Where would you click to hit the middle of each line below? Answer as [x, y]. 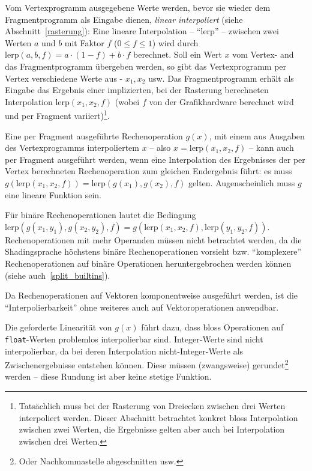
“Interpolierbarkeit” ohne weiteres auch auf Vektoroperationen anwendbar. [142, 307]
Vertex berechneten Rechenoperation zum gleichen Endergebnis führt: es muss [148, 171]
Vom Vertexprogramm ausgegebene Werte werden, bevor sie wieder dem [138, 7]
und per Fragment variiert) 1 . [57, 114]
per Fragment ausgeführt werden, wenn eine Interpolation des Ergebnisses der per [155, 159]
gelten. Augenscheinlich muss [242, 182]
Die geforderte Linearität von [58, 327]
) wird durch [175, 42]
